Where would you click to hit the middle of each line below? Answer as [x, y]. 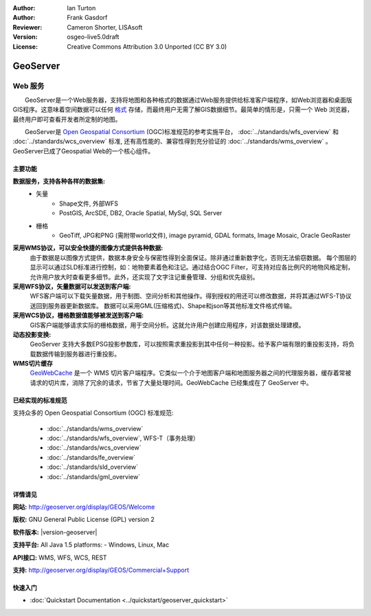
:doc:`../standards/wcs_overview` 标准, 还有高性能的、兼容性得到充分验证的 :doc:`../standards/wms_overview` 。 [172, 142]
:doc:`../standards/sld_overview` [93, 467]
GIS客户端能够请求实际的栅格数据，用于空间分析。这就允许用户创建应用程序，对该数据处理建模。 [167, 325]
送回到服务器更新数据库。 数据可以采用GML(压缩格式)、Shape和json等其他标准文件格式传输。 [163, 305]
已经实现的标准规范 [40, 400]
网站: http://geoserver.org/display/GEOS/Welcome [84, 507]
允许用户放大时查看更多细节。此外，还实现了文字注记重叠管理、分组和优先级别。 [144, 277]
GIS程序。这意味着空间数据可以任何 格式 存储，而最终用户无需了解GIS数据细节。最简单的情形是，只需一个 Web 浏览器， [183, 109]
